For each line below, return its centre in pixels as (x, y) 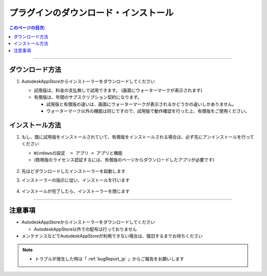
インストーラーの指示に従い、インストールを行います (76, 180)
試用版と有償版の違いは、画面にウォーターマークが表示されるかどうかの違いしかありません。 (141, 104)
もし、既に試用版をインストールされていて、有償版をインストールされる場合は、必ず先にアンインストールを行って (138, 137)
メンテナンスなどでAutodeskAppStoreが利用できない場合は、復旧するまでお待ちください (112, 236)
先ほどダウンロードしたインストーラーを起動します (73, 171)
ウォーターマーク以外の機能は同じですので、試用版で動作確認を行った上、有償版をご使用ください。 (148, 111)
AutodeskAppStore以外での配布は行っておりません (85, 229)
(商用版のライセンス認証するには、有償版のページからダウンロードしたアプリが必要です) (124, 160)
